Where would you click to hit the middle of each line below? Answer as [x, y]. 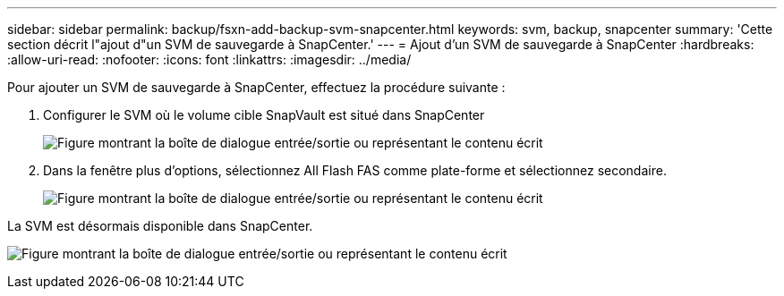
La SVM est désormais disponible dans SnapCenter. [160, 226]
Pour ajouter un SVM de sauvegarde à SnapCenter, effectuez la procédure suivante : [256, 87]
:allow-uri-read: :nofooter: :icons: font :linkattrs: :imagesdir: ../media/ [209, 59]
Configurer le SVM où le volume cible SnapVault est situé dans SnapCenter [264, 115]
